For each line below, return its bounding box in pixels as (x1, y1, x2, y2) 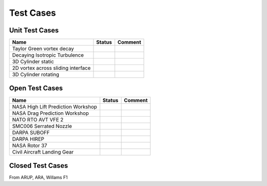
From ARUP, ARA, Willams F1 (9, 175, 68, 181)
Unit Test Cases (9, 26, 59, 34)
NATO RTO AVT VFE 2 (12, 116, 64, 123)
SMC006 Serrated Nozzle (12, 123, 72, 129)
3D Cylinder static (12, 58, 54, 65)
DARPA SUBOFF (12, 129, 50, 136)
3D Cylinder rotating (12, 71, 59, 78)
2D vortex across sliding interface (12, 64, 91, 71)
